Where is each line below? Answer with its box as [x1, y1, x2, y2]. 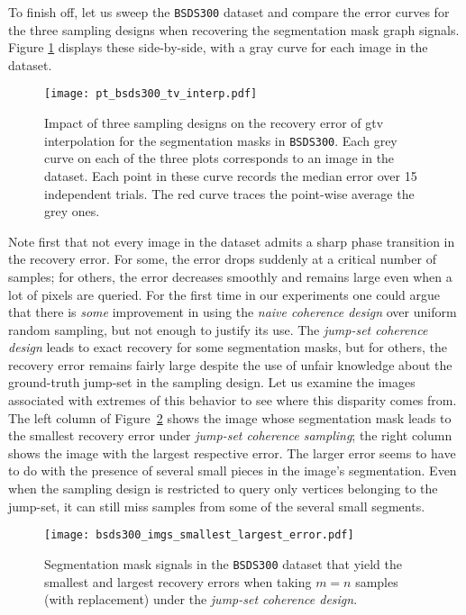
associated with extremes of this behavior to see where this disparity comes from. [8, 391, 457, 410]
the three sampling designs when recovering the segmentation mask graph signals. [8, 20, 460, 39]
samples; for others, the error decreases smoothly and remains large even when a [8, 267, 452, 285]
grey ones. [44, 202, 100, 221]
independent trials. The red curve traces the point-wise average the [44, 184, 415, 203]
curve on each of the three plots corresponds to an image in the [44, 149, 395, 167]
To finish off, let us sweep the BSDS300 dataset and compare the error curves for [8, 3, 450, 21]
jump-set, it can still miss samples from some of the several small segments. [8, 496, 425, 515]
